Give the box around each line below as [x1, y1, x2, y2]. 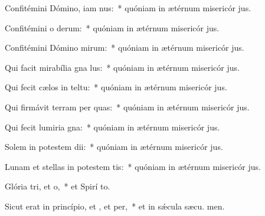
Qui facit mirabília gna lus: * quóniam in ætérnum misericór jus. [5, 61, 240, 73]
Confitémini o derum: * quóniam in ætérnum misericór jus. [5, 21, 220, 34]
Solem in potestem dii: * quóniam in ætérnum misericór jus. [5, 140, 223, 153]
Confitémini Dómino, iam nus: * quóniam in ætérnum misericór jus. [5, 2, 251, 14]
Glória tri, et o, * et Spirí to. [5, 180, 110, 192]
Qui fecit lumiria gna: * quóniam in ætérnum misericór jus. [5, 120, 220, 133]
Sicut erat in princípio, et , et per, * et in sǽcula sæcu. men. [5, 199, 225, 212]
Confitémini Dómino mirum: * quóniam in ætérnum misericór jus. [5, 41, 244, 54]
